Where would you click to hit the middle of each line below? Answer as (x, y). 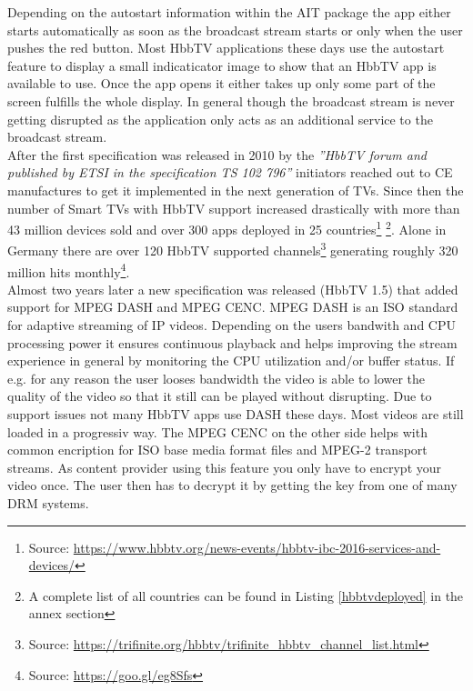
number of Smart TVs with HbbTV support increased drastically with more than (234, 208)
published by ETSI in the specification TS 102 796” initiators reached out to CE (230, 172)
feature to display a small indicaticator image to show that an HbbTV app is (222, 65)
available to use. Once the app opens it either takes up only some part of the (221, 83)
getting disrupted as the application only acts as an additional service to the (220, 119)
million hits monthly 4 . (69, 270)
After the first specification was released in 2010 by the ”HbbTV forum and (217, 154)
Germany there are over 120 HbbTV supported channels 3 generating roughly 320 (233, 249)
